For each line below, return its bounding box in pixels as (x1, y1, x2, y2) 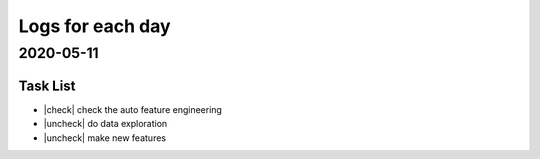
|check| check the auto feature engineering (43, 103, 222, 115)
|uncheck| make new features (43, 131, 167, 144)
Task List (18, 77, 76, 94)
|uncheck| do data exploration (43, 118, 168, 130)
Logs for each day (18, 15, 171, 37)
